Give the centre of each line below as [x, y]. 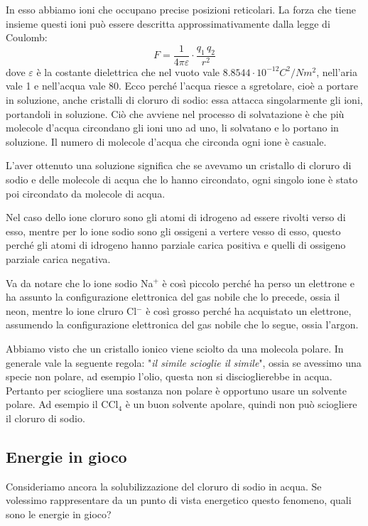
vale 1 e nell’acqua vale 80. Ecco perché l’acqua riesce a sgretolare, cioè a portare [182, 86]
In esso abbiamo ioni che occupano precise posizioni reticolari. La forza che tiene [181, 9]
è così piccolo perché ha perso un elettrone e [258, 283]
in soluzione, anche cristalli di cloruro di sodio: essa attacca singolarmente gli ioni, [184, 100]
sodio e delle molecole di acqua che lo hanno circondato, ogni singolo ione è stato [182, 179]
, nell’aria [337, 71]
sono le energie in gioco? [59, 514]
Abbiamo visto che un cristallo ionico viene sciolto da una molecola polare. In [175, 348]
